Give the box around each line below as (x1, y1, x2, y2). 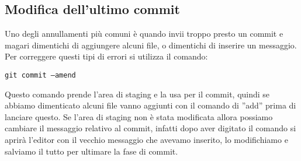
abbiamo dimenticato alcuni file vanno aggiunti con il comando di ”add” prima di (5, 99, 296, 111)
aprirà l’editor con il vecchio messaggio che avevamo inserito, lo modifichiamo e (5, 134, 288, 146)
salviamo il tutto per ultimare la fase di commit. (5, 145, 178, 157)
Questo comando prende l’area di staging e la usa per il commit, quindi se (5, 87, 270, 100)
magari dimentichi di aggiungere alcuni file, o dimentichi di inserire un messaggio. (5, 38, 297, 51)
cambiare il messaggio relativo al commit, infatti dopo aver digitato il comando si (5, 122, 296, 134)
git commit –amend (5, 71, 76, 79)
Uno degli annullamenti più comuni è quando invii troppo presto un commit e (5, 27, 283, 40)
